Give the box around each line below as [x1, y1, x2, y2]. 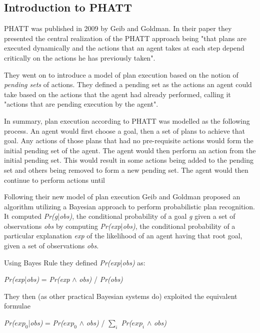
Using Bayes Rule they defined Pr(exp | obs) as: [4, 257, 145, 267]
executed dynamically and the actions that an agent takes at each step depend [4, 43, 244, 53]
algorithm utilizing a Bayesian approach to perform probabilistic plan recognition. [4, 201, 255, 211]
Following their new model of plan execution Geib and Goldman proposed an [4, 191, 240, 202]
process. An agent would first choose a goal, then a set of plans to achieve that [4, 125, 245, 136]
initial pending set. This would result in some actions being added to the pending [4, 155, 254, 165]
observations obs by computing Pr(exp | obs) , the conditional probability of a [4, 220, 235, 231]
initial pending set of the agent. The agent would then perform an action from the [4, 145, 256, 155]
